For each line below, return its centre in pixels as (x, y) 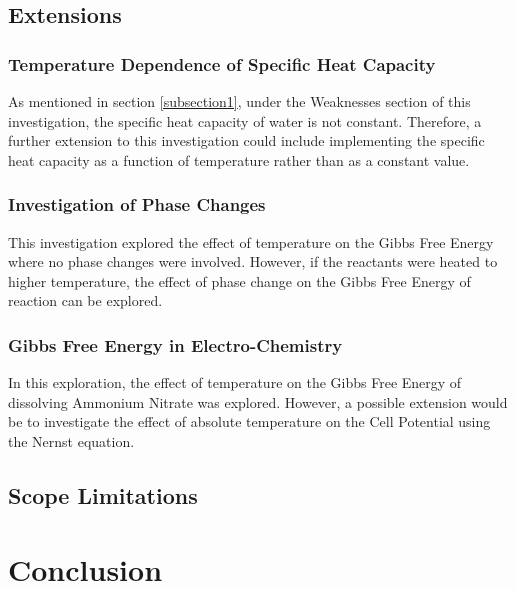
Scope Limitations (103, 494)
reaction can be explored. (85, 300)
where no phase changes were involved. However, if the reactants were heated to (253, 261)
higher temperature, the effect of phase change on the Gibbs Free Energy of (239, 280)
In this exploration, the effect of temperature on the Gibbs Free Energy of (235, 382)
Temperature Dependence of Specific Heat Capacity (222, 63)
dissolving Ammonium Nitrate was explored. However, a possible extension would (258, 401)
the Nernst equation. (71, 440)
